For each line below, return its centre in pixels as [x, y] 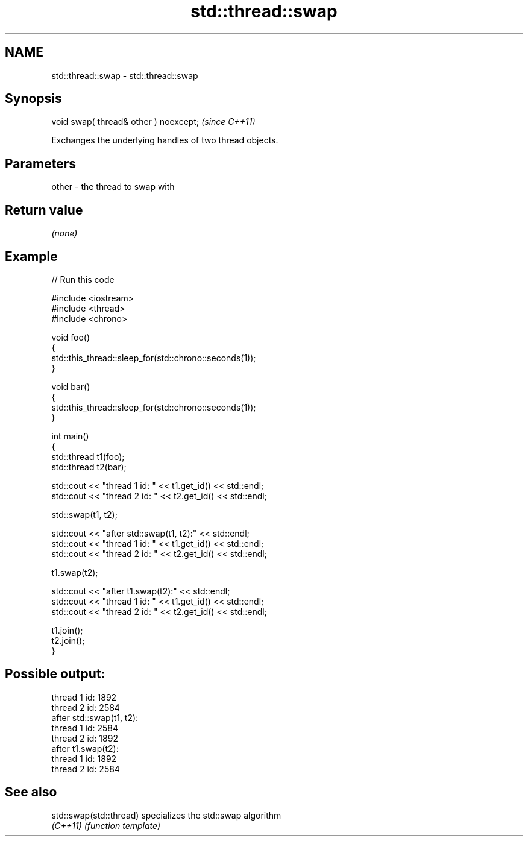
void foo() [71, 337]
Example [31, 256]
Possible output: [55, 674]
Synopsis [33, 99]
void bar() [71, 386]
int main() [70, 436]
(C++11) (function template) [106, 825]
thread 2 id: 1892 [85, 738]
